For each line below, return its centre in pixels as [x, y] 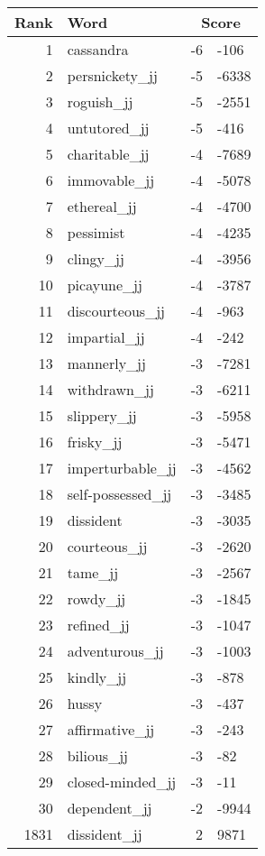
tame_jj [93, 572]
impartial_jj [106, 337]
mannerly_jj [106, 363]
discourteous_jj [116, 311]
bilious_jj [97, 755]
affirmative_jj [111, 729]
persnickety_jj [112, 75]
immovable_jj [111, 180]
